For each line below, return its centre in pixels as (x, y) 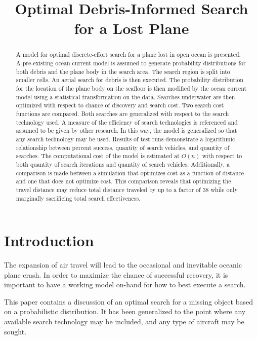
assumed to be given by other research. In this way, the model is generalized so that (126, 130)
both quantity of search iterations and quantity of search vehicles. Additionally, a (123, 164)
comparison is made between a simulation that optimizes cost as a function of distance (130, 173)
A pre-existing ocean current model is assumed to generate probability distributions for (131, 63)
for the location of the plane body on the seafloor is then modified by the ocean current (131, 88)
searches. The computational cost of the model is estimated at (98, 156)
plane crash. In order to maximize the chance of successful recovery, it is (116, 274)
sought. (15, 331)
